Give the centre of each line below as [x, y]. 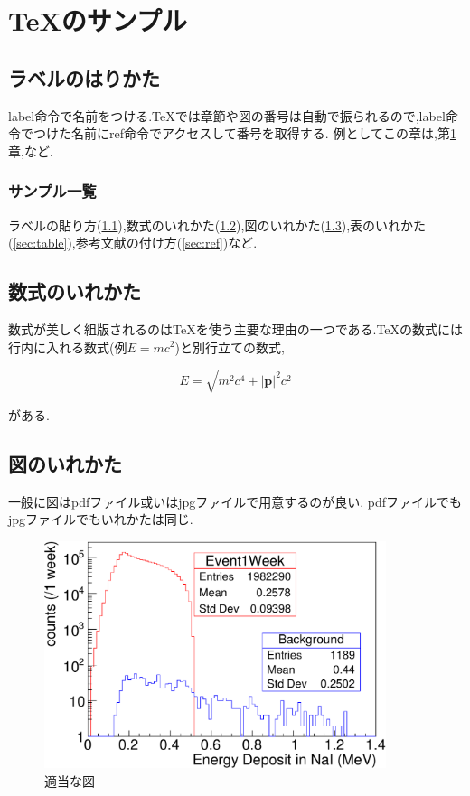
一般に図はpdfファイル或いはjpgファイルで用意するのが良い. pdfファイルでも [235, 501]
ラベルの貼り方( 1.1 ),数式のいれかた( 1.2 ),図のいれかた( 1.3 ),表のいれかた [217, 225]
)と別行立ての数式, [230, 346]
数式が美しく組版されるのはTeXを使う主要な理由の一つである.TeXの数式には [236, 328]
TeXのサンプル [98, 20]
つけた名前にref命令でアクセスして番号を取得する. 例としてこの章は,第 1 [244, 133]
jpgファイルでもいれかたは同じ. [101, 519]
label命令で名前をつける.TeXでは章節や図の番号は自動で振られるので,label [227, 115]
